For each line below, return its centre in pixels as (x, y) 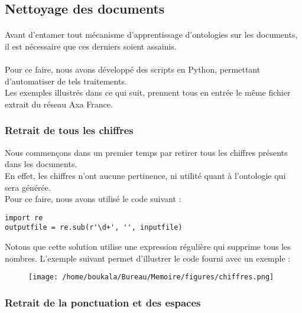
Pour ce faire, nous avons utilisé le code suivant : (93, 199)
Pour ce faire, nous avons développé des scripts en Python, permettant (133, 69)
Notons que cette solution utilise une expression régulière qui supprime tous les (148, 247)
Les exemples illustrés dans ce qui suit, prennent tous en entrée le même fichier (148, 92)
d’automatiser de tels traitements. (66, 81)
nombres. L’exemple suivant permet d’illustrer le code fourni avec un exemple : (148, 258)
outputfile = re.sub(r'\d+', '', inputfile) (94, 228)
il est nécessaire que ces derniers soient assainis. (91, 46)
